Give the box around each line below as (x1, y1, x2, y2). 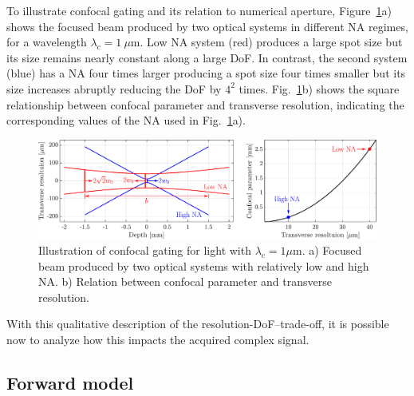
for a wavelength (6, 34, 87, 50)
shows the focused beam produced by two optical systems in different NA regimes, (6, 18, 408, 34)
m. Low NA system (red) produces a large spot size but (130, 34, 403, 50)
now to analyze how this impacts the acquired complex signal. (6, 331, 310, 347)
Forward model (6, 370, 134, 394)
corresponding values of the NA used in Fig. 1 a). (6, 112, 246, 129)
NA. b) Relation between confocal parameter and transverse (38, 273, 332, 290)
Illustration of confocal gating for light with (38, 241, 251, 258)
